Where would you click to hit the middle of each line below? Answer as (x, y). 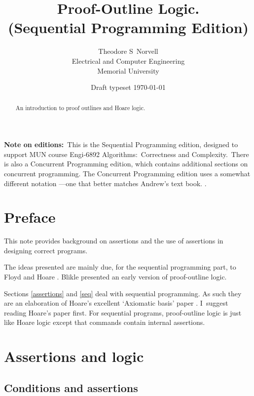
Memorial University (128, 70)
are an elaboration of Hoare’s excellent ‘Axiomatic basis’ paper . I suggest (116, 303)
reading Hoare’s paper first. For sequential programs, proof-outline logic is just (123, 312)
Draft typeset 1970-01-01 (128, 87)
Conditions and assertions (71, 387)
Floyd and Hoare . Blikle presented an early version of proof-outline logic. (115, 277)
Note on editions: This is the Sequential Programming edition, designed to (121, 144)
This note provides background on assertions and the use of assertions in (114, 241)
